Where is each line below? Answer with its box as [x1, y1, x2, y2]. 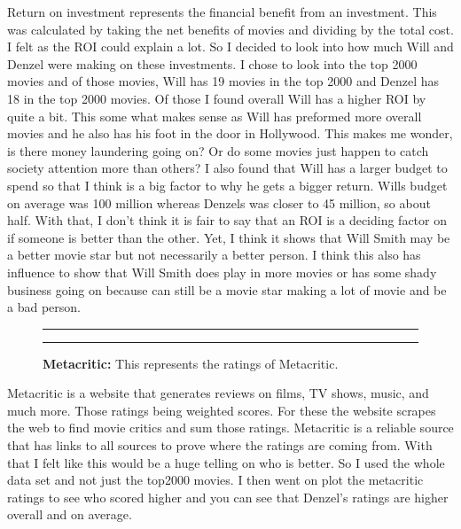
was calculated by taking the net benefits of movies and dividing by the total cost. [7, 19, 454, 38]
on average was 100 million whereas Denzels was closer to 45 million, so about [7, 193, 431, 212]
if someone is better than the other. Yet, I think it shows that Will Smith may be [7, 228, 450, 246]
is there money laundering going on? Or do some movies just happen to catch [7, 141, 429, 159]
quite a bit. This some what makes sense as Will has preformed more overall [7, 106, 422, 125]
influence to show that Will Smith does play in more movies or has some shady [7, 262, 437, 281]
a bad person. [7, 298, 81, 316]
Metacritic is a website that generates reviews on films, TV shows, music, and [7, 384, 429, 402]
